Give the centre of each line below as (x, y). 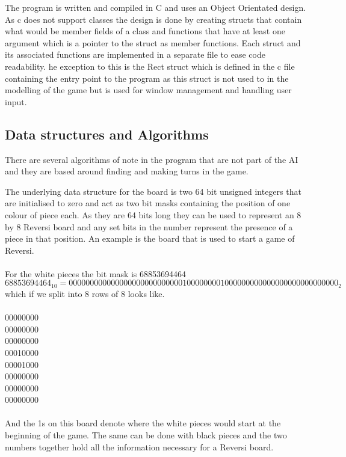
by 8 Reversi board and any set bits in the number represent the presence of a (149, 226)
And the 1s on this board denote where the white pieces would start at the (143, 423)
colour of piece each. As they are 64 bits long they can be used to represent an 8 (153, 214)
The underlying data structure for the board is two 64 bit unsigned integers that (153, 191)
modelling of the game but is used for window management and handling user (148, 90)
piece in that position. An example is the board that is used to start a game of (150, 238)
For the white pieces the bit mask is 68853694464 (96, 273)
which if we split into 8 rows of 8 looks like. (85, 293)
